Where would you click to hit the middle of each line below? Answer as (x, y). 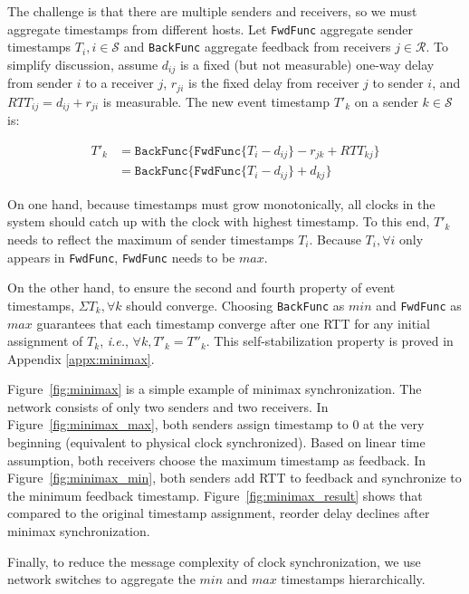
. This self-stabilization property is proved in (330, 341)
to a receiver (120, 83)
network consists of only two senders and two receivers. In (168, 406)
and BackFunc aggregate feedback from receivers (257, 47)
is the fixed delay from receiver (273, 83)
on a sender (386, 101)
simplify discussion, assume (83, 64)
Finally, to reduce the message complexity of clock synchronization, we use (214, 561)
